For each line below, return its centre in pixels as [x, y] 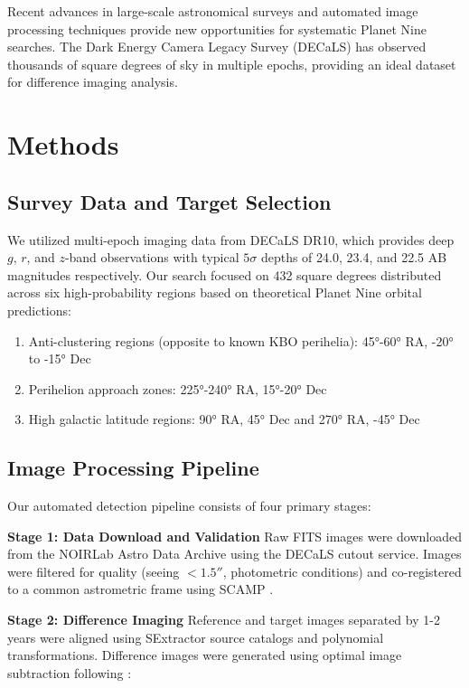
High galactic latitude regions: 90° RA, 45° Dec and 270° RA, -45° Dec [224, 419]
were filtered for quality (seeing [94, 571]
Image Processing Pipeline [133, 468]
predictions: [39, 310]
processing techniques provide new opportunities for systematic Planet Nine [217, 28]
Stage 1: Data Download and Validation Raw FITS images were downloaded [234, 536]
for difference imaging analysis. [93, 82]
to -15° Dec [60, 358]
